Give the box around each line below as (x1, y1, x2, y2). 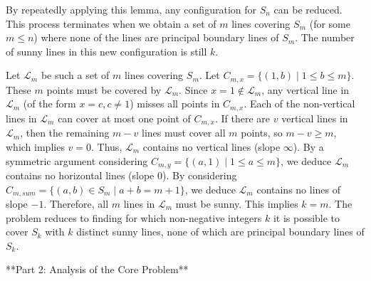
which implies (6, 139, 65, 154)
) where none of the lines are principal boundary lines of (33, 30, 279, 45)
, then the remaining (20, 125, 110, 140)
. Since (179, 82, 208, 97)
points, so (241, 125, 283, 140)
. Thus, (91, 139, 122, 154)
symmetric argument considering (6, 153, 148, 168)
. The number (295, 30, 355, 45)
